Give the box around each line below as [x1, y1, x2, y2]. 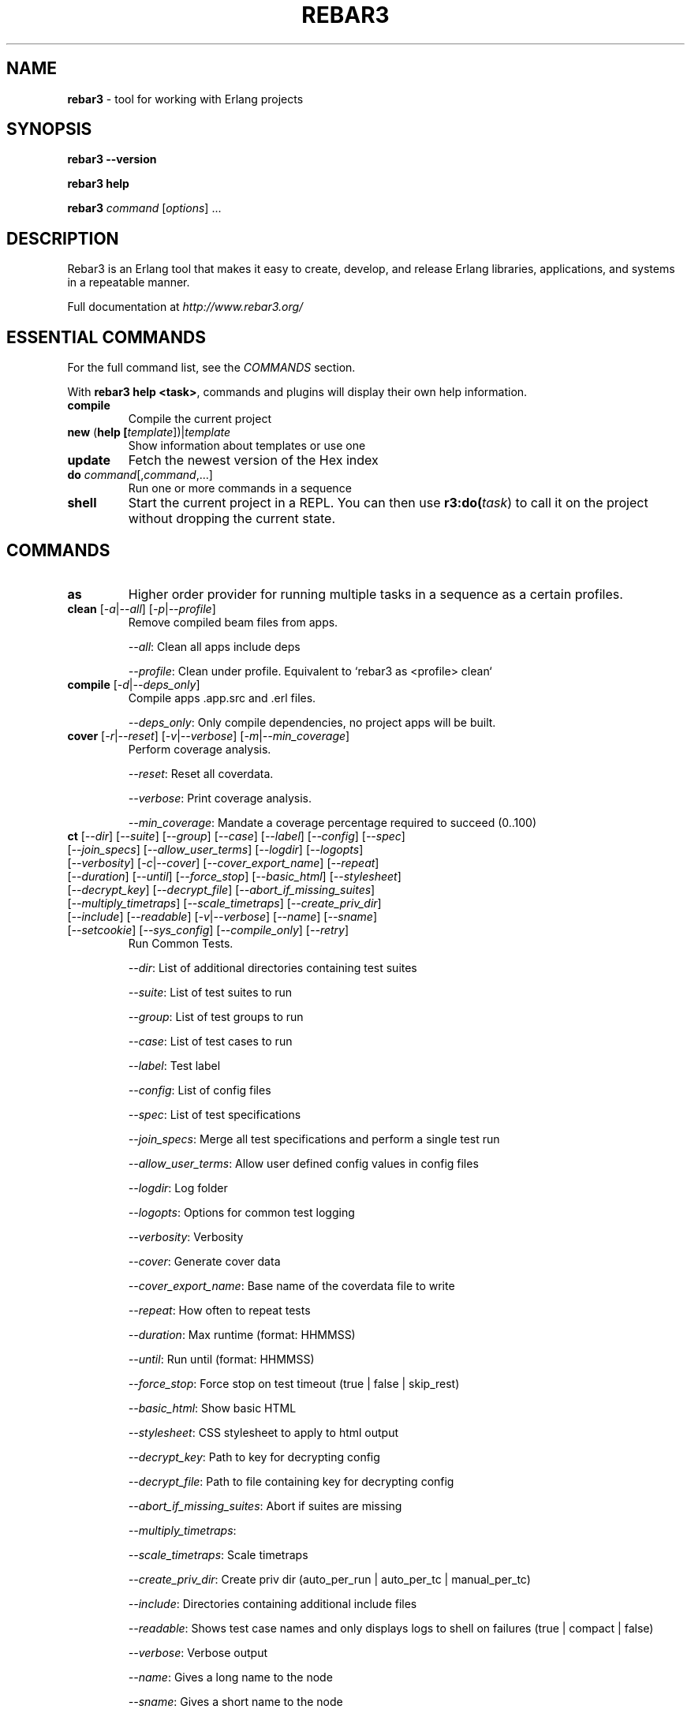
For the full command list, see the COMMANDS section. [67, 361, 356, 375]
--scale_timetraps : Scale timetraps [128, 1547, 308, 1562]
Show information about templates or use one [128, 439, 366, 453]
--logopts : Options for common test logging [128, 1205, 355, 1219]
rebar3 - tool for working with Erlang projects [67, 92, 304, 106]
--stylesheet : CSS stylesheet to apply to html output [128, 1425, 399, 1439]
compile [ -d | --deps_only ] [67, 677, 200, 691]
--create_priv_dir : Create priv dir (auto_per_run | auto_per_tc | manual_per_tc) [128, 1572, 531, 1586]
